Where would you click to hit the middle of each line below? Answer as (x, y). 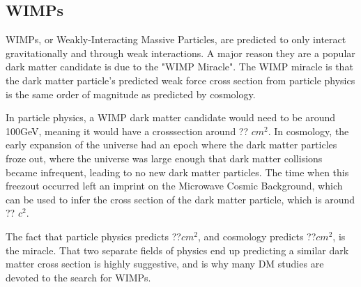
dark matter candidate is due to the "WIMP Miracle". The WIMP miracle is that (179, 67)
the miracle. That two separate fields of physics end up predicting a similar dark (177, 250)
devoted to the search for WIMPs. (78, 277)
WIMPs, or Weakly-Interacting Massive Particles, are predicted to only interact (176, 39)
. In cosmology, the (308, 131)
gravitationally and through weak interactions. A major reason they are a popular (180, 53)
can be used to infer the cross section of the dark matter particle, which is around (180, 199)
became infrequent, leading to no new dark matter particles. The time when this (177, 172)
